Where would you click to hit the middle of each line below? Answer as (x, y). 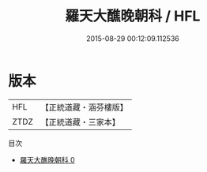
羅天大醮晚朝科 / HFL (133, 16)
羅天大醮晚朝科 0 (47, 159)
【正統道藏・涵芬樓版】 (85, 107)
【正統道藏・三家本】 (81, 122)
